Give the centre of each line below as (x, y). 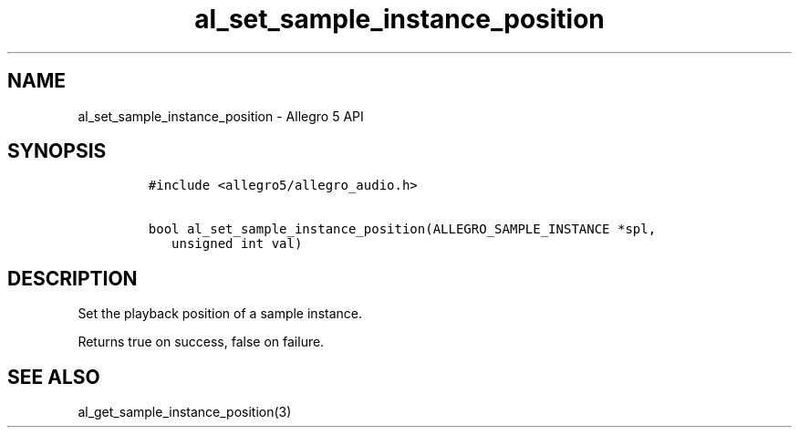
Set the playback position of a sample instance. (220, 314)
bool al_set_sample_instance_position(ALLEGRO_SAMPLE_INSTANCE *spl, (402, 229)
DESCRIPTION (73, 278)
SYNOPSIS (57, 151)
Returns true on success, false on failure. (201, 342)
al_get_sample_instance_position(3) (185, 412)
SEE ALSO (54, 377)
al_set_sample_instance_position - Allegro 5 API (221, 116)
